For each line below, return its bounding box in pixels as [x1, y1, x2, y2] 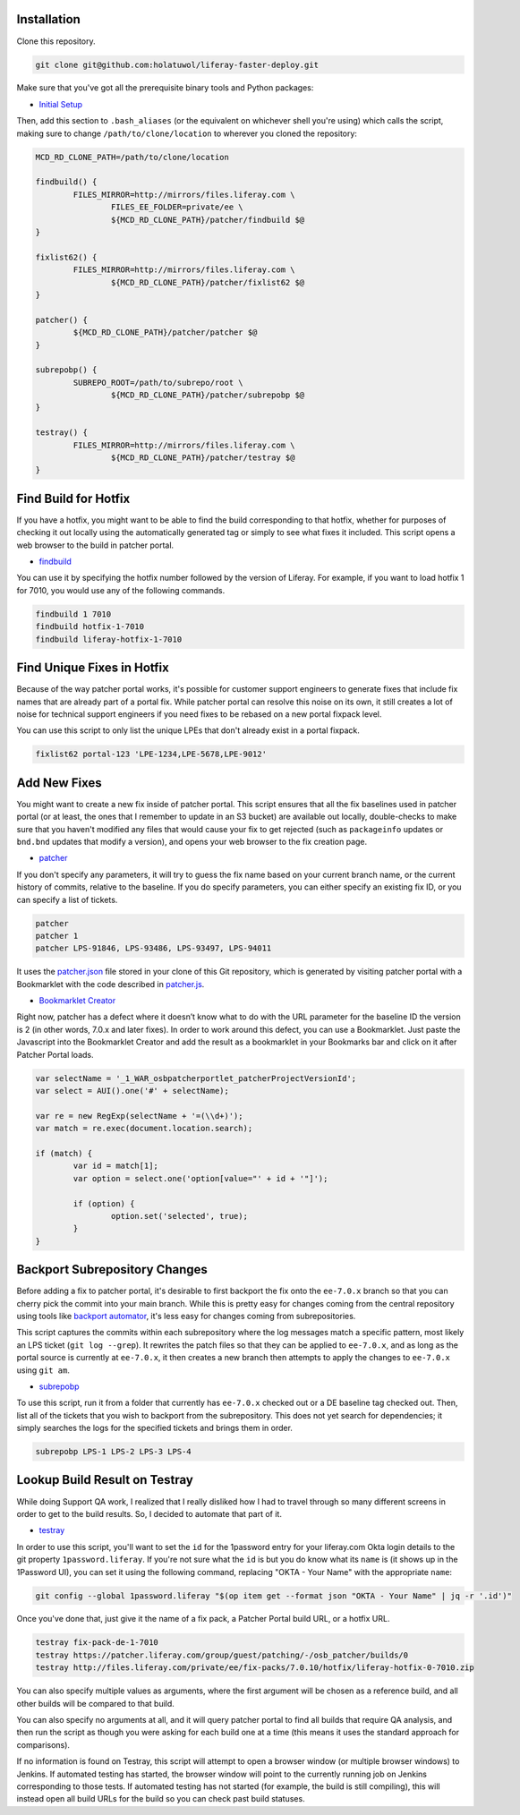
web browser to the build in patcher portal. [16, 540, 175, 550]
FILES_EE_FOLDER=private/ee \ [110, 202, 243, 212]
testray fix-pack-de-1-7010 [35, 1638, 158, 1648]
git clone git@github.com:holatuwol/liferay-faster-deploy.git [35, 59, 320, 70]
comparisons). [16, 1739, 71, 1750]
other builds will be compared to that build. [16, 1698, 175, 1708]
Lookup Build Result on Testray [16, 1472, 194, 1487]
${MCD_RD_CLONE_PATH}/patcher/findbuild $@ [110, 215, 305, 225]
